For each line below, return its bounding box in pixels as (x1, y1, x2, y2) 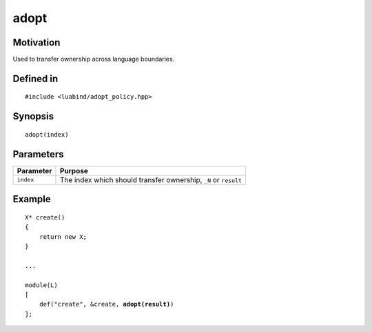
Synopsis (12, 110, 54, 122)
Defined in (12, 72, 59, 84)
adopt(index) (25, 130, 69, 138)
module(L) (25, 281, 58, 289)
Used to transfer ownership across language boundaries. (12, 55, 175, 64)
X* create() (25, 213, 65, 221)
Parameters (12, 148, 64, 160)
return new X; (39, 233, 87, 241)
